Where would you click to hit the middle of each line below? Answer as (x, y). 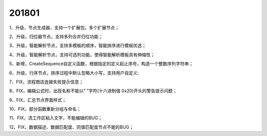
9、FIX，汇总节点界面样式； (38, 100)
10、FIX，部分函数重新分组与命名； (45, 109)
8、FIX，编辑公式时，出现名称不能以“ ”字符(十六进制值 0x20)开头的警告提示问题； (93, 91)
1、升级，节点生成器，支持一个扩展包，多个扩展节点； (64, 28)
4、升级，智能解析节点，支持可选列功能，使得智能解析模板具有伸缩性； (82, 55)
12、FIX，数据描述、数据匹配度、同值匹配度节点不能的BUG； (71, 127)
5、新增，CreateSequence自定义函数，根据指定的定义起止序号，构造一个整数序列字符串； (101, 64)
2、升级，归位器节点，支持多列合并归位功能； (56, 36)
